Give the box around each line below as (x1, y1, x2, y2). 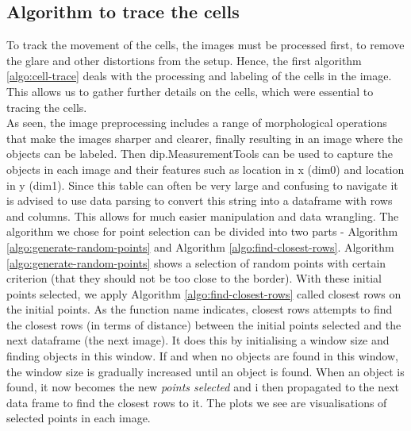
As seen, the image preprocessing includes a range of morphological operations (6, 114, 387, 131)
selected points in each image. (6, 410, 151, 426)
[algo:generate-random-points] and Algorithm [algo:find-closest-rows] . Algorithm (6, 238, 394, 255)
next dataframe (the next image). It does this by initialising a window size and (6, 332, 390, 348)
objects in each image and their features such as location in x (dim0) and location (6, 160, 405, 177)
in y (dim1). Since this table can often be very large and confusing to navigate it (6, 176, 398, 193)
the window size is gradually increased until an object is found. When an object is (6, 363, 405, 379)
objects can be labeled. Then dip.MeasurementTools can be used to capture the (6, 145, 393, 162)
